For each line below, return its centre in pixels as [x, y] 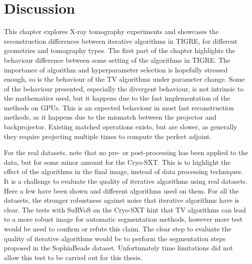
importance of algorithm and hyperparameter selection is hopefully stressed [116, 69]
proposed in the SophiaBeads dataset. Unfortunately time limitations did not [118, 248]
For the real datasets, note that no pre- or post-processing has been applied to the [126, 152]
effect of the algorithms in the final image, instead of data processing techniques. [124, 171]
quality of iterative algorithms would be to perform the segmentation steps [115, 238]
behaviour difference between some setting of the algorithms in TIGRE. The [117, 60]
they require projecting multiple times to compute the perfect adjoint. [108, 136]
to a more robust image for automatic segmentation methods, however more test [123, 219]
